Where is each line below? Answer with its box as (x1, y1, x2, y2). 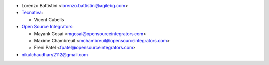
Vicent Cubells (34, 16, 64, 22)
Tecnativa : (21, 10, 43, 16)
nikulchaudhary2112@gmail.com (21, 51, 88, 57)
